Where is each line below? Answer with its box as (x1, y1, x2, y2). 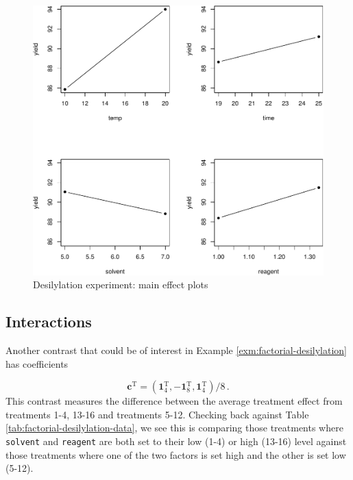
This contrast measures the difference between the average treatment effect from (5, 394, 343, 408)
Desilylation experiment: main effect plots (33, 277, 208, 292)
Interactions (5, 311, 92, 332)
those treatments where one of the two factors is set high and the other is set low (5, 447, 346, 462)
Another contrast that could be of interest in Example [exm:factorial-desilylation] (5, 343, 348, 357)
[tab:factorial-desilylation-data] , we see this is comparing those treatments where (5, 420, 343, 435)
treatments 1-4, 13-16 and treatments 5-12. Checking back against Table (5, 407, 309, 421)
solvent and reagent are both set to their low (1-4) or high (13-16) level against (5, 434, 347, 449)
